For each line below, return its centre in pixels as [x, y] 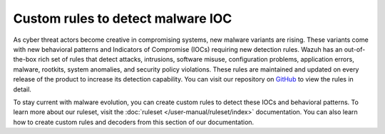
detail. [22, 89]
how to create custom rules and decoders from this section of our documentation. [134, 122]
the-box [25, 60]
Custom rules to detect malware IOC [123, 18]
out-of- [355, 49]
